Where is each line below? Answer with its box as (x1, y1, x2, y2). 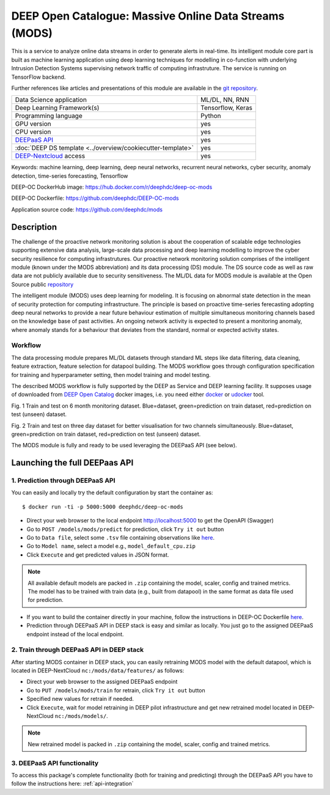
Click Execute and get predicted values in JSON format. (26, 551, 169, 559)
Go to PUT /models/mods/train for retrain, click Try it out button (26, 686, 206, 694)
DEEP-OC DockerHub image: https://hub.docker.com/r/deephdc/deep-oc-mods (11, 183, 213, 191)
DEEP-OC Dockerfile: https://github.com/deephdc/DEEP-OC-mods (11, 194, 180, 202)
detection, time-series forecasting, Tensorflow (11, 172, 128, 180)
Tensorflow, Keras (200, 104, 253, 112)
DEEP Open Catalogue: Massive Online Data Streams (11, 9, 285, 23)
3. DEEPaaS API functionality (11, 758, 99, 767)
